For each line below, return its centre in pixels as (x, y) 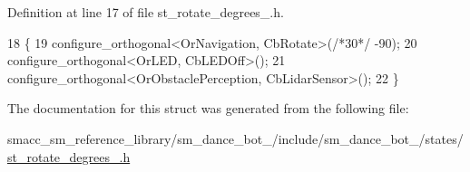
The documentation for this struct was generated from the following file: (208, 108)
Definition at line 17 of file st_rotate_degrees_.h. (146, 12)
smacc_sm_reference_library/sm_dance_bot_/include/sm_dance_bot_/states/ (235, 138)
